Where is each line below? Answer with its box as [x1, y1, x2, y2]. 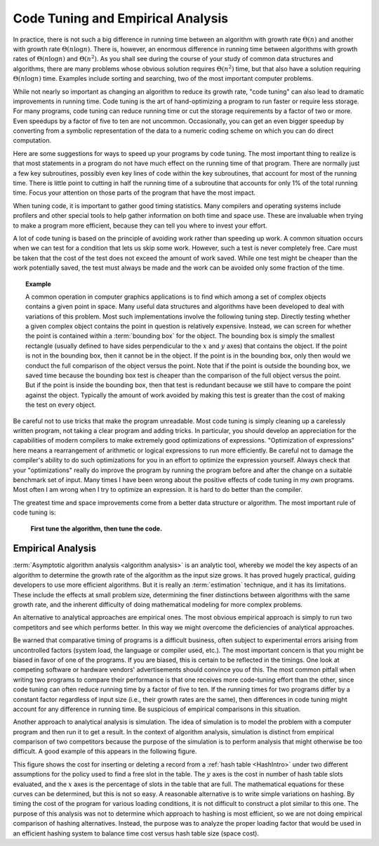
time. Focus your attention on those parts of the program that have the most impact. [13, 188, 256, 197]
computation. [13, 136, 52, 145]
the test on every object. [25, 401, 96, 409]
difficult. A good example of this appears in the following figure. [13, 747, 197, 755]
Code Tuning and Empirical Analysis [13, 11, 229, 26]
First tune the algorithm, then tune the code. [30, 524, 163, 533]
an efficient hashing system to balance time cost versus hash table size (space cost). [13, 829, 260, 838]
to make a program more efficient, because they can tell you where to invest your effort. [13, 221, 267, 230]
